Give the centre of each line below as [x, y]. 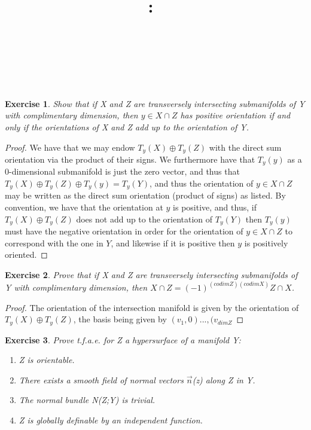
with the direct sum [245, 147]
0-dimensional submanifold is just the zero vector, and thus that [122, 171]
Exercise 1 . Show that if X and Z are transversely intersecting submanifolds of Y [155, 103]
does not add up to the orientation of [144, 219]
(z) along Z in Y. [224, 379]
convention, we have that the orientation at [84, 207]
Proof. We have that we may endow [70, 147]
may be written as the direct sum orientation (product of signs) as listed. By [145, 195]
